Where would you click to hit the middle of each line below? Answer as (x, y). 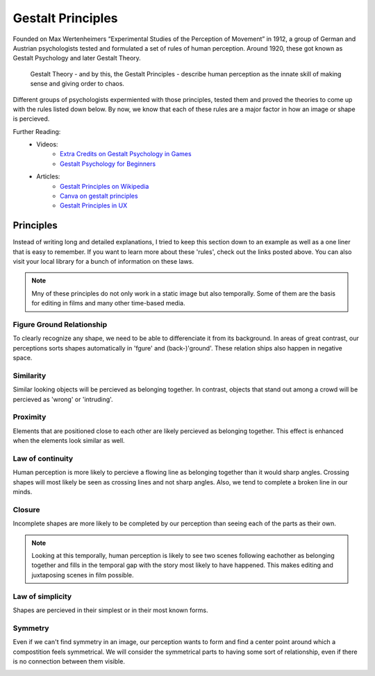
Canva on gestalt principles (99, 196)
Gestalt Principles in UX (94, 205)
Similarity (30, 375)
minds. (23, 492)
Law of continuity (43, 459)
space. (23, 358)
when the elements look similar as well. (69, 441)
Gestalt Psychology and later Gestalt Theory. (77, 58)
